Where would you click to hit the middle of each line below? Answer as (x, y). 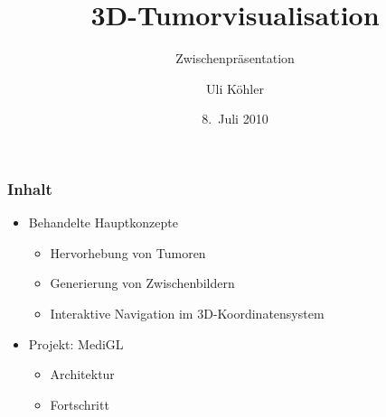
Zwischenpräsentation (235, 58)
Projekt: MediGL (76, 343)
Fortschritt (80, 404)
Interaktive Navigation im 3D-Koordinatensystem (187, 313)
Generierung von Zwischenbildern (142, 283)
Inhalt (30, 188)
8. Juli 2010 (235, 119)
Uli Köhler (235, 88)
